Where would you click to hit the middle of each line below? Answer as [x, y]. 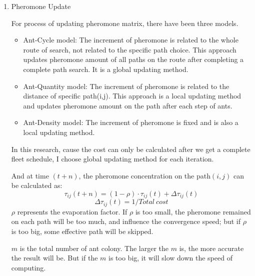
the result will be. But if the [54, 258]
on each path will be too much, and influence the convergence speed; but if [126, 221]
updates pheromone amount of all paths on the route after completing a [133, 59]
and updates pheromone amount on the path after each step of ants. [128, 105]
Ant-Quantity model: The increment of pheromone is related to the [126, 86]
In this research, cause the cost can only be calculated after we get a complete [131, 149]
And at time [30, 175]
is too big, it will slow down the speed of [170, 258]
